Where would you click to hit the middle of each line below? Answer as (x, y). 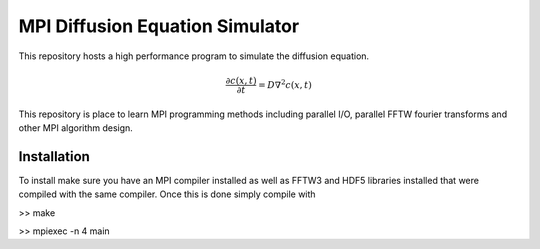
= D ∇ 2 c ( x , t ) (285, 83)
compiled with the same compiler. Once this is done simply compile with (167, 194)
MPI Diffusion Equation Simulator (159, 26)
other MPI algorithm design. (76, 127)
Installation (54, 156)
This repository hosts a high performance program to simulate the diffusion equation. (194, 56)
